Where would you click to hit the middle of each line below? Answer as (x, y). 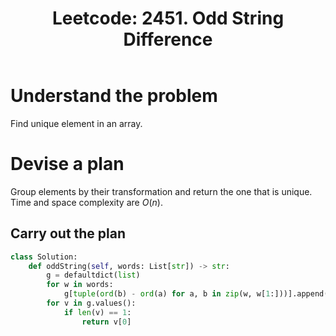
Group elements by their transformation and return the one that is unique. (161, 191)
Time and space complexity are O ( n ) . (86, 202)
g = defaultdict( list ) (93, 275)
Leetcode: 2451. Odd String (168, 18)
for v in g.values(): (91, 303)
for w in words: (80, 285)
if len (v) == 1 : (97, 312)
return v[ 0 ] (106, 322)
